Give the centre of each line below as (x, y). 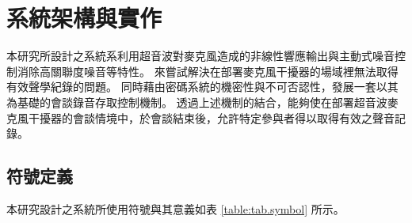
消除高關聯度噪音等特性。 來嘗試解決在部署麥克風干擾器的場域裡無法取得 (208, 71)
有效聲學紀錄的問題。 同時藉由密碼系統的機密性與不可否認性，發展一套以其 (202, 87)
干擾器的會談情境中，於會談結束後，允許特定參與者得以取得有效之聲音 (211, 117)
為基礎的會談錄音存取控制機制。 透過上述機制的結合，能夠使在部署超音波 (197, 102)
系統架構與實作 (84, 18)
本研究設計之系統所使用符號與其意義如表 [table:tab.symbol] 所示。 (175, 208)
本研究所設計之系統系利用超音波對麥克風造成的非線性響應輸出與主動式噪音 (200, 56)
